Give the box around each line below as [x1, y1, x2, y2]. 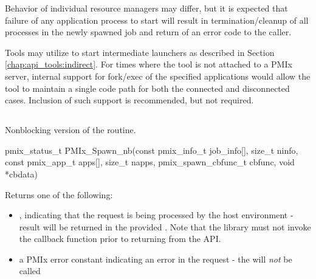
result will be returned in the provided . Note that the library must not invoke [19, 220, 311, 233]
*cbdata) [5, 167, 38, 180]
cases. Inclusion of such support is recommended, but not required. [5, 94, 254, 106]
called [19, 264, 41, 277]
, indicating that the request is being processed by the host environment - [19, 208, 294, 221]
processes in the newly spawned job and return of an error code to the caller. [5, 26, 292, 38]
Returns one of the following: [5, 188, 113, 201]
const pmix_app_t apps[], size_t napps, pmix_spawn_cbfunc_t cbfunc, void [5, 156, 295, 168]
